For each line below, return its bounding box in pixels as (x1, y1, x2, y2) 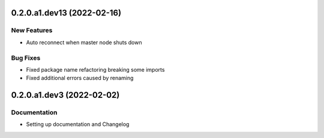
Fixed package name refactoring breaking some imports (26, 66, 165, 73)
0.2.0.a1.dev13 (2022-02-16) (11, 8, 122, 18)
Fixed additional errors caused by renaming (26, 75, 134, 82)
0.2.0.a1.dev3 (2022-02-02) (11, 90, 120, 100)
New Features (11, 26, 53, 35)
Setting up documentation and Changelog (26, 121, 130, 128)
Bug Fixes (11, 54, 41, 62)
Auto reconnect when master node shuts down (26, 39, 142, 46)
